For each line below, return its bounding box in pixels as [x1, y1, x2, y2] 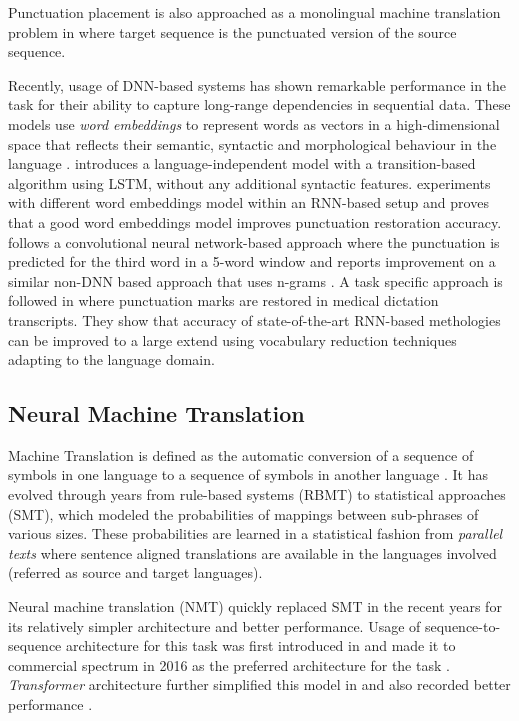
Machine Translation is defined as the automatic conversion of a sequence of [8, 444, 474, 465]
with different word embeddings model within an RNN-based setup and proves [8, 192, 489, 213]
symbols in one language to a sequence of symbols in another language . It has [8, 464, 488, 485]
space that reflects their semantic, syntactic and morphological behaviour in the [8, 133, 497, 154]
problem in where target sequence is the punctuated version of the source [8, 21, 457, 42]
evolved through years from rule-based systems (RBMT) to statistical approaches [8, 484, 506, 505]
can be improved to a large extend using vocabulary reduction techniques [8, 329, 457, 350]
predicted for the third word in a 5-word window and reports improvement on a [8, 251, 496, 272]
